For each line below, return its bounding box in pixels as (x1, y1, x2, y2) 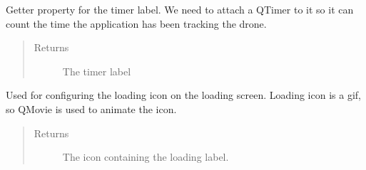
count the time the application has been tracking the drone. (6, 16, 267, 31)
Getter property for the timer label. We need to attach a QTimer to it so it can (6, 2, 354, 16)
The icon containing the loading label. (62, 149, 229, 164)
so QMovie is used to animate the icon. (6, 101, 177, 116)
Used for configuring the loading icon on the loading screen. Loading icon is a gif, (6, 87, 361, 102)
